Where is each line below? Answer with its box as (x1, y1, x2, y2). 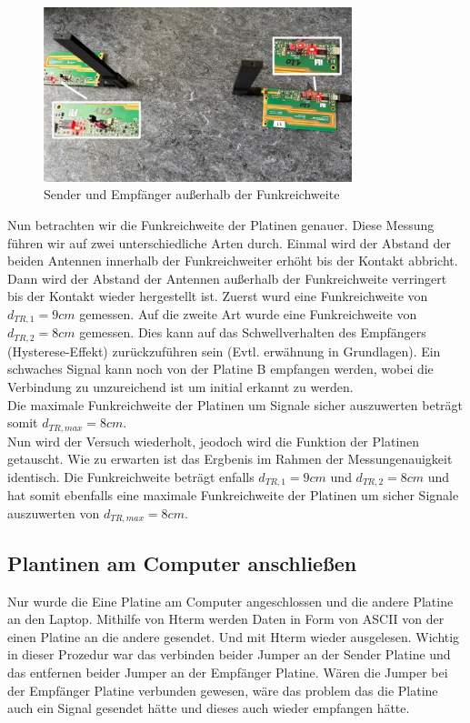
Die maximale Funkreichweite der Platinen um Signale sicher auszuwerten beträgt (7, 395, 464, 414)
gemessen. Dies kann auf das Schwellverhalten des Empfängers (79, 323, 426, 342)
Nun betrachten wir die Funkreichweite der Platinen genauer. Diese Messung (7, 215, 435, 234)
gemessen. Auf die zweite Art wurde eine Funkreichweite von (79, 304, 417, 323)
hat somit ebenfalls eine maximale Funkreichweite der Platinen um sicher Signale (7, 486, 459, 505)
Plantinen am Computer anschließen (7, 548, 357, 577)
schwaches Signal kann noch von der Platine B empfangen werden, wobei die (7, 359, 434, 378)
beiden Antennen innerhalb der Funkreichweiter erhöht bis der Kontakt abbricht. (7, 251, 458, 270)
